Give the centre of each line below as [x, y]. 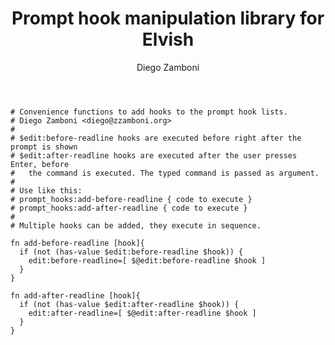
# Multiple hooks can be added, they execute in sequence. [136, 225]
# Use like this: [46, 190]
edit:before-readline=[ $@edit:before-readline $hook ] [147, 260]
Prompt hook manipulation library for [168, 18]
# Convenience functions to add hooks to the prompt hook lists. [149, 112]
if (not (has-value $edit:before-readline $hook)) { [131, 252]
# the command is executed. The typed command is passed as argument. [165, 173]
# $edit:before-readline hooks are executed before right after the [156, 138]
